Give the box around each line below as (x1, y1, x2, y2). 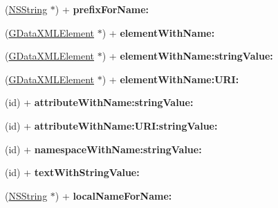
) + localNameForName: (55, 188, 172, 202)
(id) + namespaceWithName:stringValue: (5, 141, 202, 156)
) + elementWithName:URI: (102, 71, 239, 86)
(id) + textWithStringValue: (5, 165, 140, 180)
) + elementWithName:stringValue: (102, 49, 273, 63)
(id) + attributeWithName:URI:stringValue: (5, 118, 218, 132)
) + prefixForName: (55, 2, 149, 16)
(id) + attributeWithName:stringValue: (5, 95, 194, 110)
